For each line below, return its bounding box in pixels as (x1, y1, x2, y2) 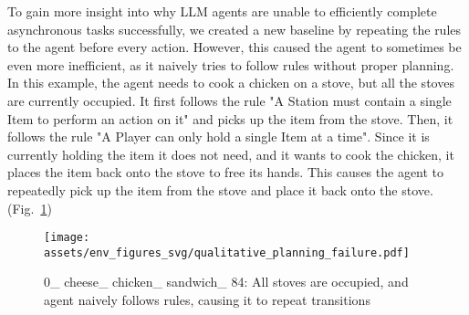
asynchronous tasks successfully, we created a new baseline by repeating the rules (7, 19, 462, 38)
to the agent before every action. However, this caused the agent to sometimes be (7, 37, 462, 57)
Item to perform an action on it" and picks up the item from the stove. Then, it (7, 109, 453, 128)
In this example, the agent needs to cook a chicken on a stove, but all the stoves (7, 73, 454, 92)
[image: (44, 231, 90, 245)
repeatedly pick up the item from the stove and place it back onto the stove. (7, 180, 433, 199)
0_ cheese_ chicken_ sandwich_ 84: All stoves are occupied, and (44, 272, 409, 291)
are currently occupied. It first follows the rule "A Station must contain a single (7, 90, 452, 110)
